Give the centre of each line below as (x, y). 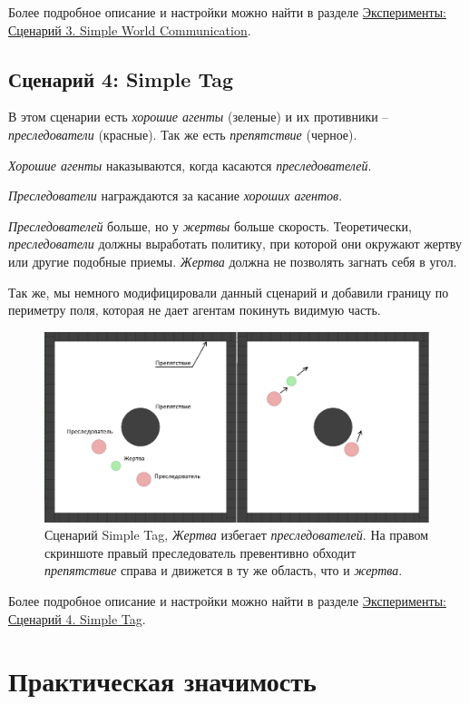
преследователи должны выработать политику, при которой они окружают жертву (235, 244)
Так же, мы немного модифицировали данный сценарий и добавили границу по (229, 292)
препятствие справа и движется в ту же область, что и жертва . (224, 570)
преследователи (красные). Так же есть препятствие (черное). (183, 134)
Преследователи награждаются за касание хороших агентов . (176, 196)
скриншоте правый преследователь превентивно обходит (200, 552)
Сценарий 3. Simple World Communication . (130, 29)
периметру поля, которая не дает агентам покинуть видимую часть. (195, 310)
